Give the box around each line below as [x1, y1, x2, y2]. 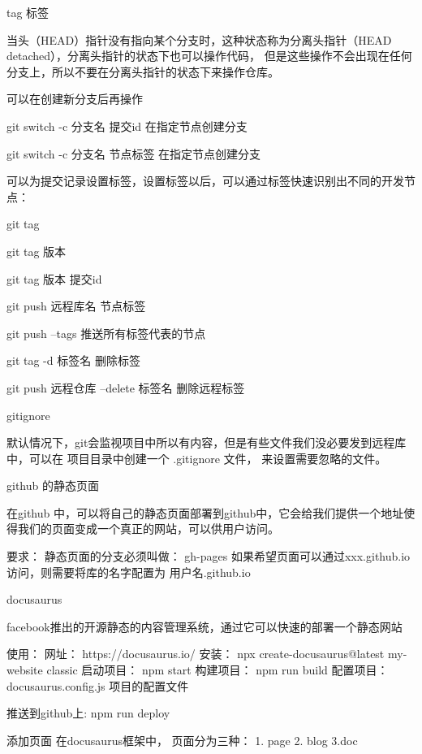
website [6, 661, 43, 678]
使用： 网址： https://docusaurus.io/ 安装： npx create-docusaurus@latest [6, 645, 385, 662]
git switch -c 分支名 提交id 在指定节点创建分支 [6, 117, 248, 134]
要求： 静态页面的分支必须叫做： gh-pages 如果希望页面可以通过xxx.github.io [6, 548, 411, 565]
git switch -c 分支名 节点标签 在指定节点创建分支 [6, 145, 261, 162]
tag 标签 [6, 4, 50, 20]
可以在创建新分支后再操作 [6, 90, 143, 107]
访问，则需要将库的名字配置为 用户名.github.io [6, 563, 251, 580]
